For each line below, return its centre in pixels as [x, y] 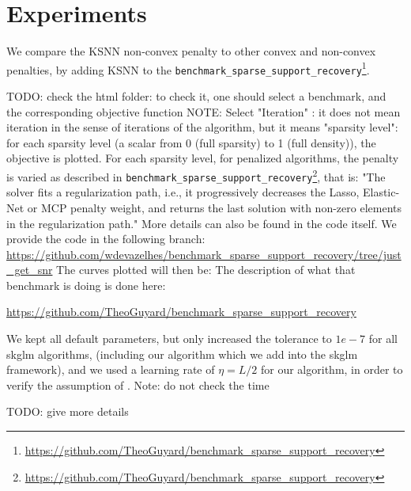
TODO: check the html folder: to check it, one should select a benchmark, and [196, 96]
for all [383, 339]
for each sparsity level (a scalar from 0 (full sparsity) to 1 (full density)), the [191, 142]
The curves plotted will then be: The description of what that [206, 270]
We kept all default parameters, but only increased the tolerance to [169, 339]
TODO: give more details [68, 411]
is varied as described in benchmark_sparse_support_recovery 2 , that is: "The [196, 175]
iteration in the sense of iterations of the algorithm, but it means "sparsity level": [202, 127]
